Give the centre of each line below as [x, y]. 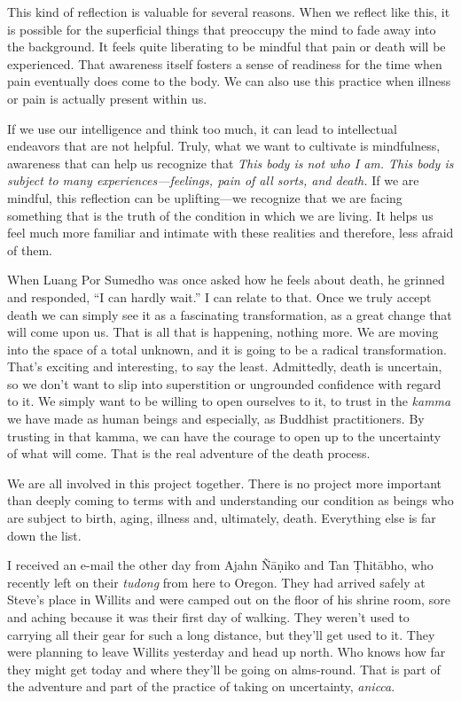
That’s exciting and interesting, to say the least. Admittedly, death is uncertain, [225, 366]
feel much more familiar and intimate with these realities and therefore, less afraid [230, 233]
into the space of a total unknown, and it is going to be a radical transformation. [227, 349]
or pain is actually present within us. [107, 98]
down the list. [44, 535]
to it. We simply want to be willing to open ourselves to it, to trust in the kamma [229, 401]
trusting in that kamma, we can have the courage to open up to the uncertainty [224, 436]
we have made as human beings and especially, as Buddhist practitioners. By [216, 419]
